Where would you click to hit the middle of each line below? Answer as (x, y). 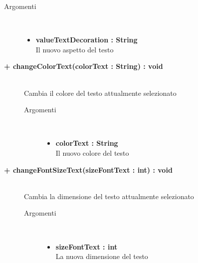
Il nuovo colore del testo (92, 152)
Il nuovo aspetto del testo (75, 49)
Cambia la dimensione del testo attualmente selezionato (109, 196)
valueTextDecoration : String (87, 40)
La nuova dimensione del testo (102, 256)
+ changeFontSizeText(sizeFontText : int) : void (88, 169)
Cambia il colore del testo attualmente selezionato (100, 93)
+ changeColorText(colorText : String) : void (84, 66)
